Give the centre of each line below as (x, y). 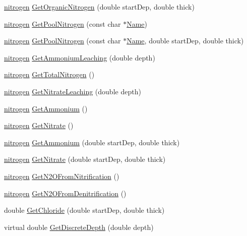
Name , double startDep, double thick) (185, 41)
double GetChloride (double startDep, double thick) (84, 210)
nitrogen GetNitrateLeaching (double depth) (73, 91)
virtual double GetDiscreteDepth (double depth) (79, 227)
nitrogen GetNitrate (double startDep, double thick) (85, 159)
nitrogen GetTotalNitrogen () (49, 74)
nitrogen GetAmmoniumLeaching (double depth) (80, 57)
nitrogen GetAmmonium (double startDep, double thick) (92, 142)
